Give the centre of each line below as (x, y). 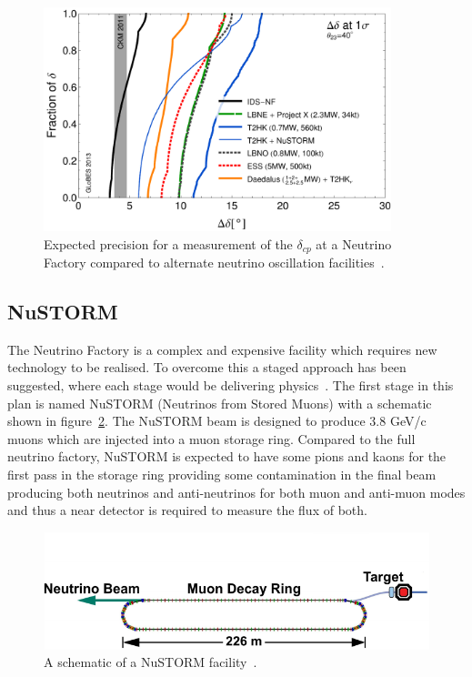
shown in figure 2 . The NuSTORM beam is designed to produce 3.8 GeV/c (217, 421)
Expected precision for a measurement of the (168, 243)
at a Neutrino (354, 243)
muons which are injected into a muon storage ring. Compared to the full (211, 438)
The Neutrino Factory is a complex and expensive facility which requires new (222, 349)
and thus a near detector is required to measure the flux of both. (187, 510)
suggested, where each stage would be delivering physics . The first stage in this (231, 384)
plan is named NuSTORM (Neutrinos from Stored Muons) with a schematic (220, 403)
